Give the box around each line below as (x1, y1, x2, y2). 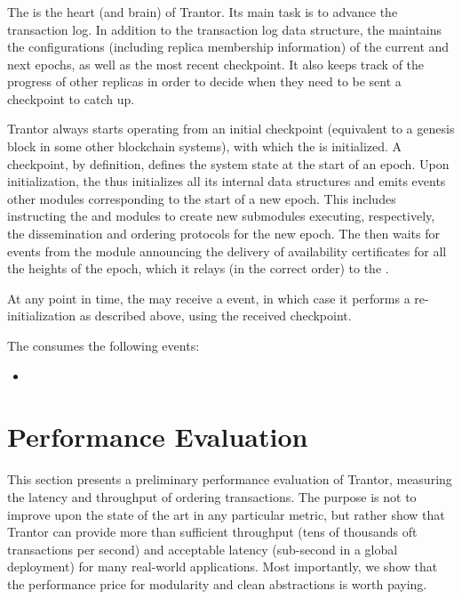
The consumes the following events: (7, 336, 200, 355)
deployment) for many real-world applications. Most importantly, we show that (7, 557, 438, 576)
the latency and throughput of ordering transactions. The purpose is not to (7, 487, 417, 506)
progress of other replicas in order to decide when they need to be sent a (7, 72, 402, 91)
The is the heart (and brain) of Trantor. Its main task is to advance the (7, 2, 398, 20)
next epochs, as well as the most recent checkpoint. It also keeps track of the (7, 54, 425, 73)
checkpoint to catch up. (7, 89, 135, 108)
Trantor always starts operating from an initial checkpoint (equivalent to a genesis (7, 119, 455, 138)
